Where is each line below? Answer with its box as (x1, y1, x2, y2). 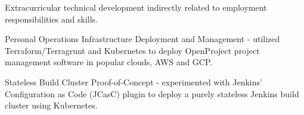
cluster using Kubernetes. (5, 99, 98, 111)
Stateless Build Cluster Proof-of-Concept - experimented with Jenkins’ (5, 75, 262, 88)
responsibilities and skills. (5, 12, 98, 25)
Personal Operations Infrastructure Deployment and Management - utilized (5, 33, 280, 45)
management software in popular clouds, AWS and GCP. (5, 56, 213, 68)
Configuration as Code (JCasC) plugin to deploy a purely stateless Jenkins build (5, 87, 299, 100)
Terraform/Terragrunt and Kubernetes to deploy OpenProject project (5, 44, 260, 56)
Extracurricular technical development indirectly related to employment (5, 1, 267, 13)
